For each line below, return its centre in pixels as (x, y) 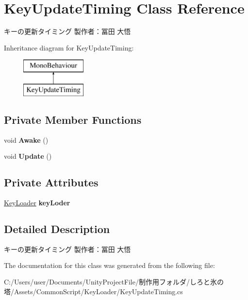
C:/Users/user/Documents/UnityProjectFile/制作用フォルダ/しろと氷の (114, 282)
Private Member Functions (73, 119)
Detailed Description (57, 229)
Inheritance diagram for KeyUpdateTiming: (69, 47)
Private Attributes (51, 182)
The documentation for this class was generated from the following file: (109, 265)
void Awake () (26, 140)
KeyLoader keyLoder (37, 203)
